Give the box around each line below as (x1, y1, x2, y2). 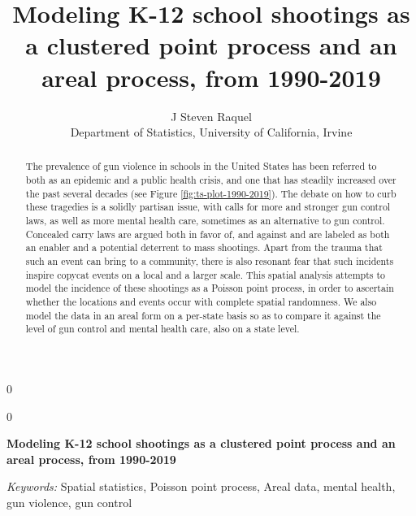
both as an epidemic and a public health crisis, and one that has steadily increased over (25, 173, 396, 187)
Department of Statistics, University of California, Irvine (70, 124, 353, 141)
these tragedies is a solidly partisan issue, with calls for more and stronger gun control (25, 200, 391, 214)
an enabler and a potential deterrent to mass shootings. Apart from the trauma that (25, 241, 383, 254)
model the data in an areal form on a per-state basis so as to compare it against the (25, 308, 381, 322)
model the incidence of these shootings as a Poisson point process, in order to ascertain (25, 281, 394, 295)
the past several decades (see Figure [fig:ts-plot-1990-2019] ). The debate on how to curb (25, 186, 396, 200)
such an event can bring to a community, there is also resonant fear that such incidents (25, 254, 394, 268)
